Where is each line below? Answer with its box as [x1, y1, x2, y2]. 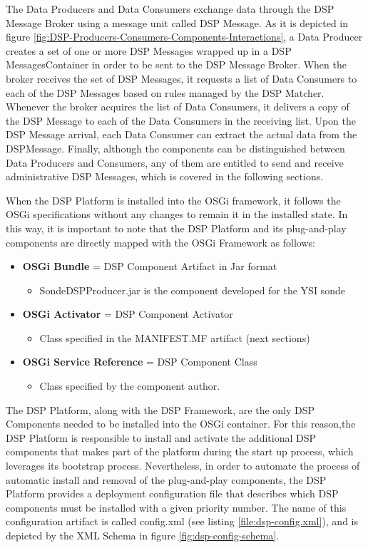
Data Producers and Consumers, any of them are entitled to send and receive [6, 155, 344, 170]
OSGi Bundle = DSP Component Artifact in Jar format [22, 259, 277, 274]
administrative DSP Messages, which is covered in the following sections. [6, 169, 324, 184]
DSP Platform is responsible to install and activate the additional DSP [6, 430, 317, 445]
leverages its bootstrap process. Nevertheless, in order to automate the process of [6, 458, 360, 473]
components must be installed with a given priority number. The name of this [6, 500, 347, 515]
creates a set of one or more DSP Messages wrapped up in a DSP [6, 43, 292, 58]
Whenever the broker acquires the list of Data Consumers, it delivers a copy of [6, 99, 349, 114]
